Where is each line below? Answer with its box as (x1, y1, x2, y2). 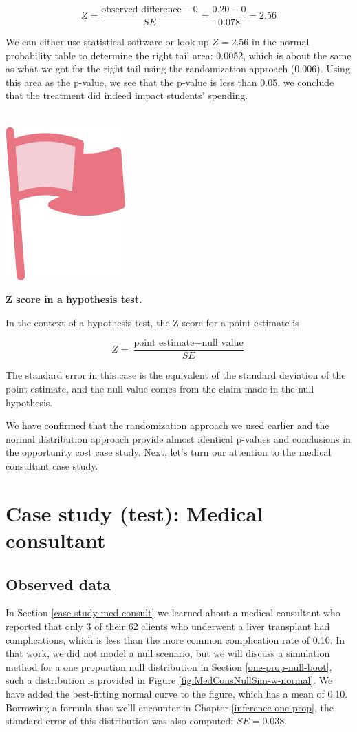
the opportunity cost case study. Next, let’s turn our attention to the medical (6, 445, 332, 459)
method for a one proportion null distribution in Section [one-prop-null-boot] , (6, 659, 332, 673)
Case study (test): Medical (6, 499, 263, 527)
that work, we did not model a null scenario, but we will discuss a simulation (6, 646, 330, 660)
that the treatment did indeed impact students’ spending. (6, 88, 248, 103)
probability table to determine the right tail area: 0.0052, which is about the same (6, 48, 351, 62)
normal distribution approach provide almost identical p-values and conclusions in (6, 431, 351, 446)
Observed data (6, 573, 111, 594)
